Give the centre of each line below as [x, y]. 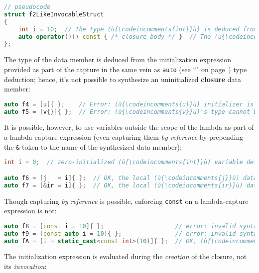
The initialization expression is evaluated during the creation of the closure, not [126, 256]
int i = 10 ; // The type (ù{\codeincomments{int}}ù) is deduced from [138, 29]
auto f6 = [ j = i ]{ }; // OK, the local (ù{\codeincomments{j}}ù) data [131, 178]
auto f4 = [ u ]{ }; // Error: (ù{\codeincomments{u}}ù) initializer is [129, 104]
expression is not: [30, 211]
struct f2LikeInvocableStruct [54, 14]
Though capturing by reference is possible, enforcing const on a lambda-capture [126, 201]
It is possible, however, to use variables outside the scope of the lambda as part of [129, 127]
